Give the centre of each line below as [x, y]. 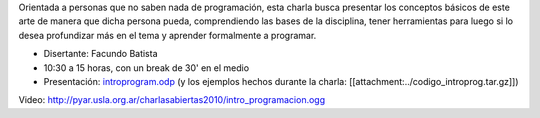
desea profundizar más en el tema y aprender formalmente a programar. [167, 35]
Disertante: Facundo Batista [101, 54]
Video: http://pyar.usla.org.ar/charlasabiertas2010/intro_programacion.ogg [172, 100]
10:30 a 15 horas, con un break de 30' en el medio [146, 67]
